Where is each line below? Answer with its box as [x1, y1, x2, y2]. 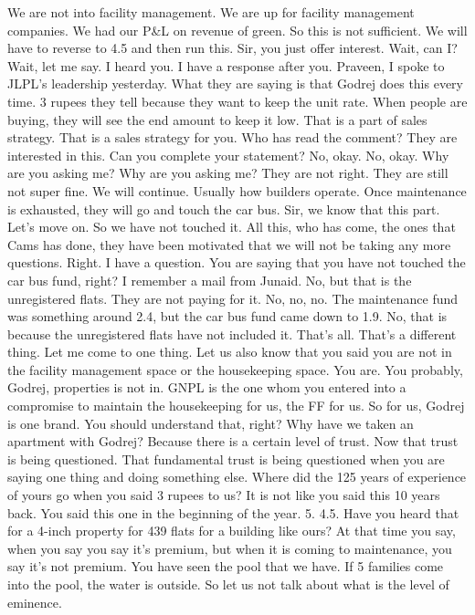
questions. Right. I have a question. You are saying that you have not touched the [7, 253, 466, 272]
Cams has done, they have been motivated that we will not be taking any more [7, 235, 451, 254]
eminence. [7, 592, 62, 611]
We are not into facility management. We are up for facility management [7, 3, 415, 21]
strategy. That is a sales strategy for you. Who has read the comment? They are [7, 128, 458, 147]
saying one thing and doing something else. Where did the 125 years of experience [7, 467, 467, 486]
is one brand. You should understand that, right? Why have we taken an [7, 413, 414, 433]
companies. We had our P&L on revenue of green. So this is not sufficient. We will [7, 20, 468, 39]
